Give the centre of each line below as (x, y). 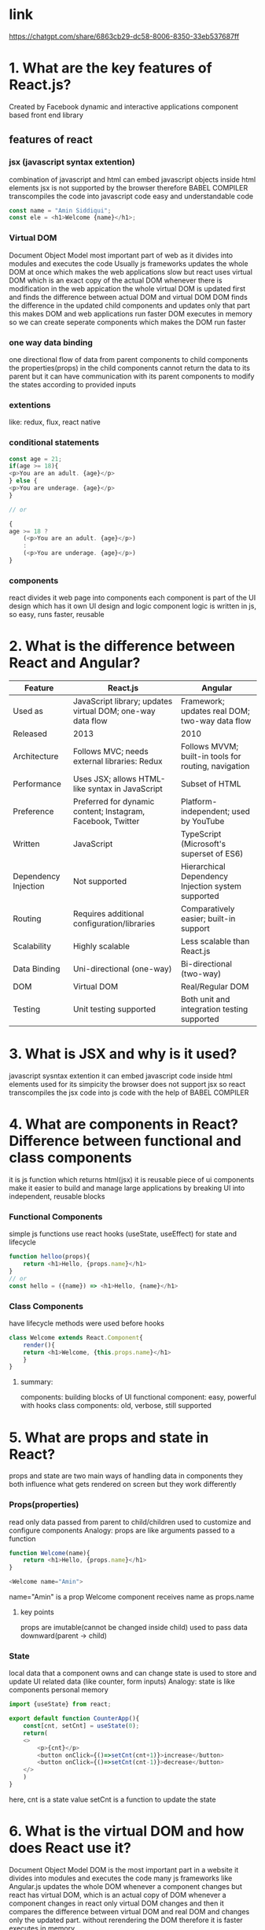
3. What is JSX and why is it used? (123, 1054)
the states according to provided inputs (73, 384)
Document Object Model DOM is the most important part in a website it (124, 1869)
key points (37, 1612)
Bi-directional (206, 964)
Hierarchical (203, 867)
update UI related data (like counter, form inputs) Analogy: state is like (122, 1681)
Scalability (32, 946)
